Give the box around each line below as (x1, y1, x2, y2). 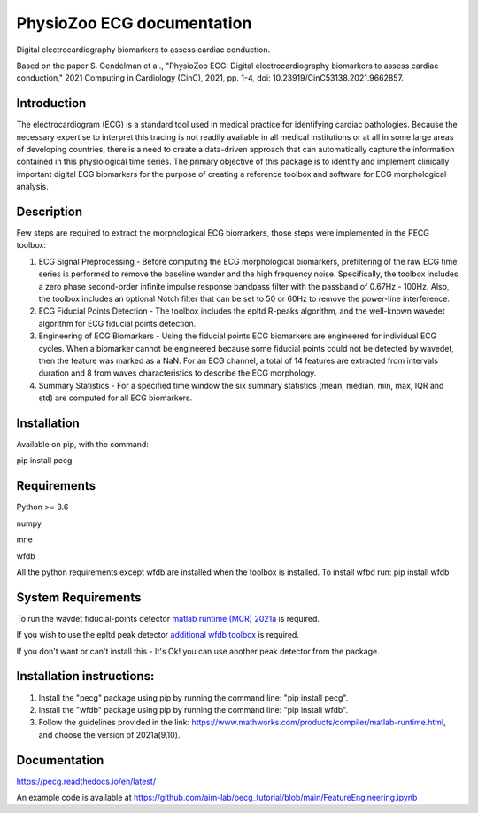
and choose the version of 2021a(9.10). (38, 729, 181, 739)
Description (16, 205, 83, 219)
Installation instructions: (16, 669, 155, 684)
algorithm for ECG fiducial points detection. (38, 318, 197, 329)
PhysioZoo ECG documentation (16, 13, 252, 33)
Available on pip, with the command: (16, 439, 150, 450)
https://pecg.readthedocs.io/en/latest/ (16, 776, 157, 786)
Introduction (16, 96, 87, 111)
